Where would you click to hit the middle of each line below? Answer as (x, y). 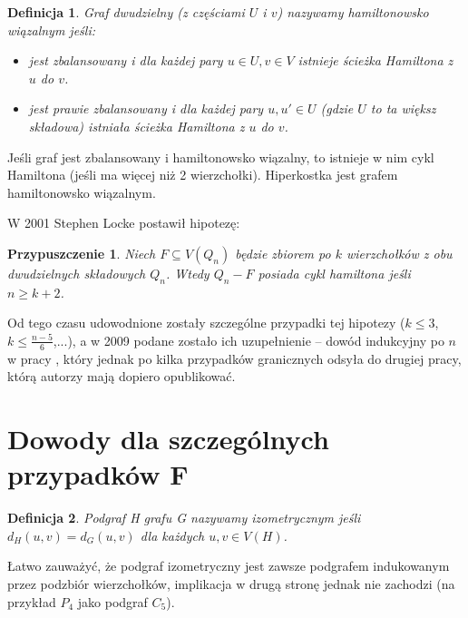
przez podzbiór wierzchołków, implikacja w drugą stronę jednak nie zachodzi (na (231, 584)
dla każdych (172, 535)
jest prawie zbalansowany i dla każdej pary (146, 108)
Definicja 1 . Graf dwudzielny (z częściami (126, 12)
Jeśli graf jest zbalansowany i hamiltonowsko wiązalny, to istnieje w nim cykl (221, 157)
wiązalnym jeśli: (51, 29)
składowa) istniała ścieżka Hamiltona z (136, 126)
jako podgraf (112, 601)
